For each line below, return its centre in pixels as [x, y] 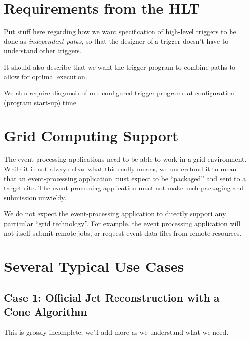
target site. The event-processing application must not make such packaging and [124, 188]
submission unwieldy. [35, 197]
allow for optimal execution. [46, 76]
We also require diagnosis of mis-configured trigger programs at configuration [119, 93]
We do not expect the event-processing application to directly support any [115, 214]
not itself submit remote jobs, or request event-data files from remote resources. [123, 233]
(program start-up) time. [41, 102]
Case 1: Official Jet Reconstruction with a [112, 297]
